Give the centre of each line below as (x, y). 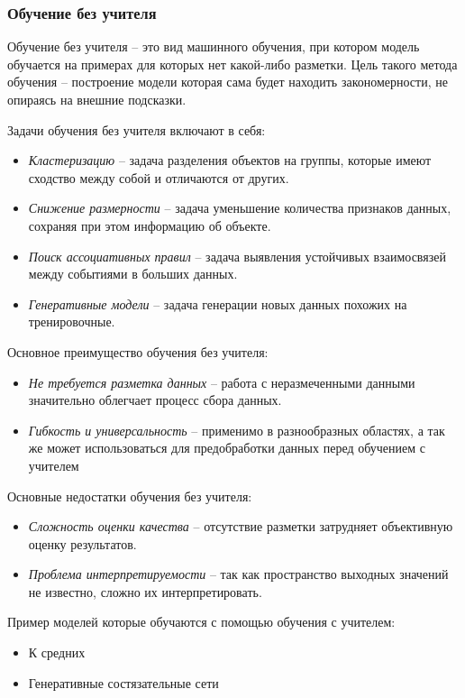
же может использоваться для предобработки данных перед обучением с (227, 448)
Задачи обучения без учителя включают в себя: (137, 129)
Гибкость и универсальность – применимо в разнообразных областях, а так (237, 430)
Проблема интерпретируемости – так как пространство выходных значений (238, 574)
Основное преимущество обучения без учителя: (138, 351)
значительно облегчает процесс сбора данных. (155, 400)
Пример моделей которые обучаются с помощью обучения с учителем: (201, 622)
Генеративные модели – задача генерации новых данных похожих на (218, 303)
